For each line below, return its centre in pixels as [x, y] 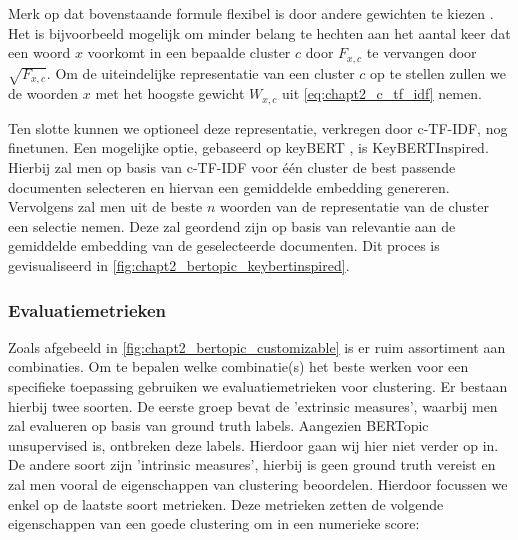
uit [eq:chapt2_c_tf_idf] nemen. [381, 93]
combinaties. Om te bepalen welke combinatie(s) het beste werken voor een [238, 366]
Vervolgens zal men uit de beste [105, 206]
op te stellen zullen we [438, 72]
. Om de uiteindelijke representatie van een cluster [200, 72]
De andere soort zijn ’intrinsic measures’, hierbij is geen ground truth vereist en [252, 464]
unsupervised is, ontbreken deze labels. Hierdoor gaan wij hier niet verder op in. [253, 444]
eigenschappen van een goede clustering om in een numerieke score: [214, 523]
